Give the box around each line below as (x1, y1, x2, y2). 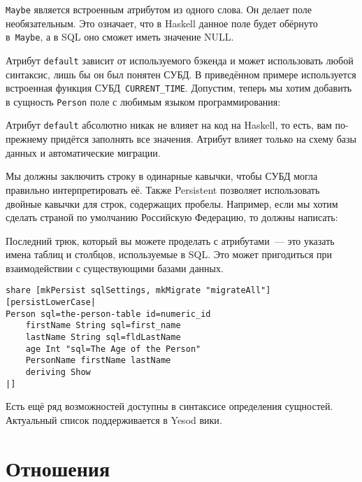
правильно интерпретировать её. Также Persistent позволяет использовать (6, 182, 320, 197)
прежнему (6, 132, 48, 146)
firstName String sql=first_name (25, 320, 181, 331)
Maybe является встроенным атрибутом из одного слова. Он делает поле (6, 2, 312, 16)
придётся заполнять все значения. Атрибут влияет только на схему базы (50, 132, 357, 146)
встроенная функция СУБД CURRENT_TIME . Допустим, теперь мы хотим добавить (6, 80, 352, 95)
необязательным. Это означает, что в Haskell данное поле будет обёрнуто (6, 15, 318, 30)
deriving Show (25, 367, 91, 378)
